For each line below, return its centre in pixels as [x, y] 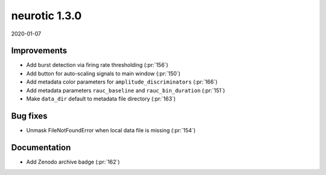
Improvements [39, 51]
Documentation [41, 147]
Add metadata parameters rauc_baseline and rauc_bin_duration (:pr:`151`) [126, 90]
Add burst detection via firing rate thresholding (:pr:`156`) [97, 65]
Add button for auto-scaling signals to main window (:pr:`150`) [103, 73]
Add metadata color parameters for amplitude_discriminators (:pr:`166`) [122, 82]
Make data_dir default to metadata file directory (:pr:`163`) [101, 99]
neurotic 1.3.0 [46, 16]
